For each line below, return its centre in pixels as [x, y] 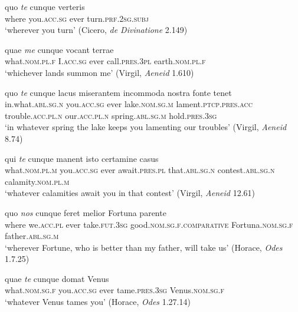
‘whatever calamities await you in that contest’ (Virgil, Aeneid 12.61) [130, 193]
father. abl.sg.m [32, 236]
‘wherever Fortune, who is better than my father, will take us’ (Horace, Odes [144, 247]
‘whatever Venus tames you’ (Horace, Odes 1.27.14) [98, 302]
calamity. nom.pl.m [37, 181]
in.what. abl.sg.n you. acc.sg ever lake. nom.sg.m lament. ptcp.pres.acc [129, 104]
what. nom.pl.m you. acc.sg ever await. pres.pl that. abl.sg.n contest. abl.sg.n [140, 170]
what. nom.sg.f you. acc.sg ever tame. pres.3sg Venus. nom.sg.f [115, 290]
